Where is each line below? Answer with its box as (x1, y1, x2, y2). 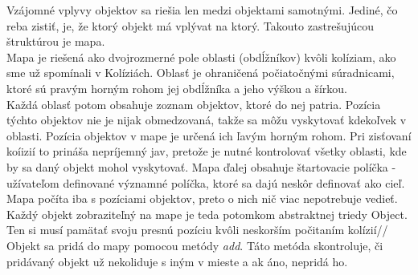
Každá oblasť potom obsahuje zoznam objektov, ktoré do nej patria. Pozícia (6, 95, 381, 112)
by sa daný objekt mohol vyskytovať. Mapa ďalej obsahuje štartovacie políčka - (6, 158, 396, 175)
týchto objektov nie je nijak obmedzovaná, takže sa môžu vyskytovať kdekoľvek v (6, 111, 407, 128)
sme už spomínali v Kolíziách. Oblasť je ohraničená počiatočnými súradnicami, (6, 64, 395, 81)
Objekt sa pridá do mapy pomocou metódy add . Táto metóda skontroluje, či (6, 237, 383, 253)
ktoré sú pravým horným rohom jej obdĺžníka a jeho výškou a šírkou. (6, 79, 347, 96)
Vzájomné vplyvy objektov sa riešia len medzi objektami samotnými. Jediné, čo (6, 2, 398, 18)
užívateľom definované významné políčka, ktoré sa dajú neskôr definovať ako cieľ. (6, 174, 405, 191)
